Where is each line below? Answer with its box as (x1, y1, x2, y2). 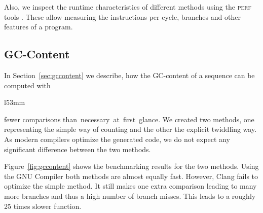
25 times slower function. (4, 200, 82, 211)
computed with (4, 80, 51, 90)
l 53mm (4, 97, 25, 108)
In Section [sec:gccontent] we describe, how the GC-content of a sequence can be (4, 69, 255, 80)
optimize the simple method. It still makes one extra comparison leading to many (4, 181, 257, 191)
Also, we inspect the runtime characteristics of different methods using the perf (4, 2, 252, 12)
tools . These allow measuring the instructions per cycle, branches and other (4, 11, 241, 22)
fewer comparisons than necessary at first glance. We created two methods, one (4, 114, 254, 124)
